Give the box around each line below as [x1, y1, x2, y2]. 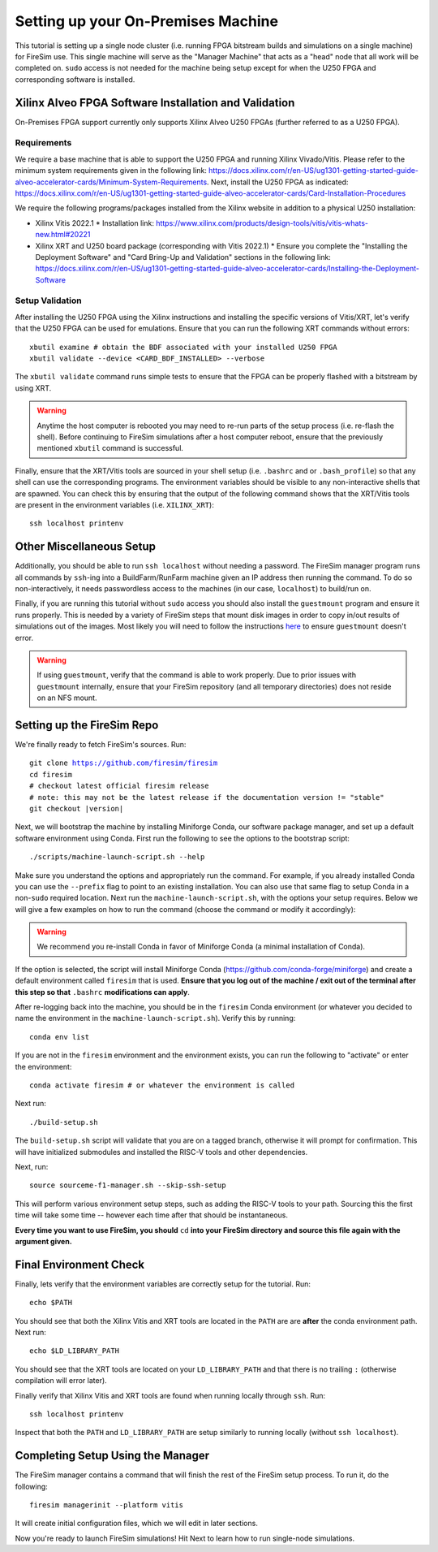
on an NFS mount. [36, 693, 97, 703]
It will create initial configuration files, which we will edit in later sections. [15, 1519, 259, 1528]
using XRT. [15, 383, 52, 393]
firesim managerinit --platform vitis [29, 1501, 184, 1510]
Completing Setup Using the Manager [15, 1449, 210, 1463]
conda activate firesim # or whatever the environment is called [29, 1080, 295, 1090]
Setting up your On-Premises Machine [15, 12, 279, 30]
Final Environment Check [15, 1257, 145, 1271]
